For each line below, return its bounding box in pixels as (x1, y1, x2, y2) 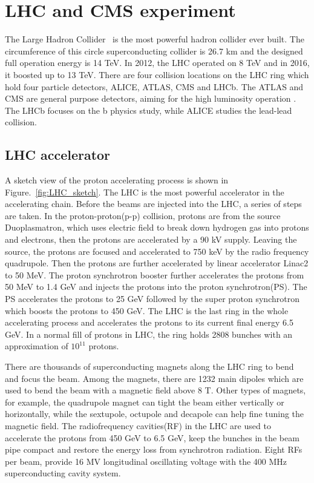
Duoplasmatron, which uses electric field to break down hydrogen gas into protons (5, 221, 309, 234)
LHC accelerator (5, 145, 111, 164)
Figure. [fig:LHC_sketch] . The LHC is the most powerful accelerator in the (5, 185, 284, 198)
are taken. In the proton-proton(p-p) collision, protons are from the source (5, 209, 281, 222)
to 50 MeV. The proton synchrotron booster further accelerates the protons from (5, 268, 304, 281)
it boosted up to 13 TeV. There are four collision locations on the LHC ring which (5, 68, 309, 80)
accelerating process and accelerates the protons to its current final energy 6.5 (5, 316, 294, 329)
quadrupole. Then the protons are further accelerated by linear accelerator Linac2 (5, 257, 309, 269)
